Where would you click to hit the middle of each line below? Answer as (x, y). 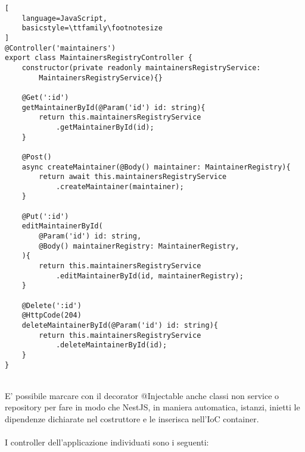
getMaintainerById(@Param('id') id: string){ (113, 107)
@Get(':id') (45, 97)
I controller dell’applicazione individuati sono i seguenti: (107, 442)
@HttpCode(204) (52, 316)
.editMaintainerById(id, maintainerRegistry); (150, 276)
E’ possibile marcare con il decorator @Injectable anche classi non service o (142, 395)
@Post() (37, 157)
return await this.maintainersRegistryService (133, 177)
